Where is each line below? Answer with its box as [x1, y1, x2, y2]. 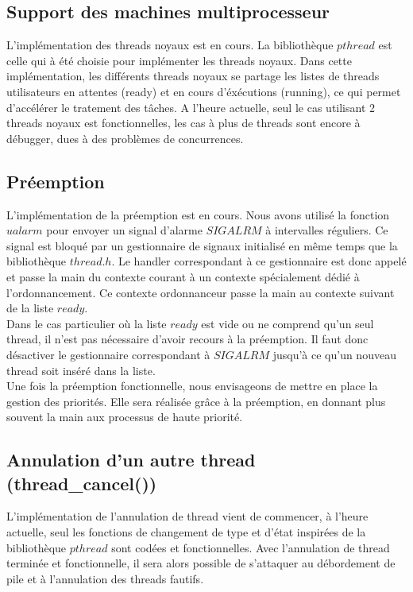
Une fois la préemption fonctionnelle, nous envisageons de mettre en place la [6, 377, 378, 394]
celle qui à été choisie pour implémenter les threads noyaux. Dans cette [6, 52, 352, 68]
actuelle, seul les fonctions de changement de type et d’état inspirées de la [6, 524, 366, 540]
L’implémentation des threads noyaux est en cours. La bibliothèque [6, 37, 334, 53]
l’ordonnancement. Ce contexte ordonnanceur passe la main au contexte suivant [6, 284, 395, 300]
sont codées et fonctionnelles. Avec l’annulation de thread [111, 539, 390, 555]
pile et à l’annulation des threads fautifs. [6, 570, 204, 586]
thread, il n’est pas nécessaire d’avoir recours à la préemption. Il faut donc [6, 331, 369, 347]
